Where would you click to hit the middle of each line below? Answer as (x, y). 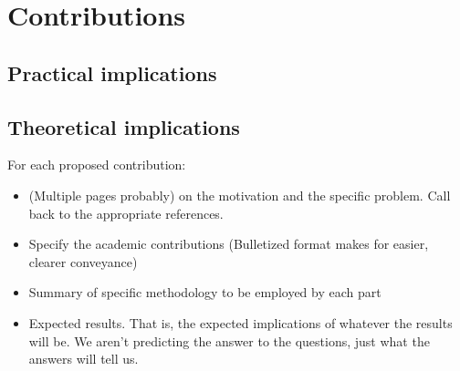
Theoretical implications (124, 126)
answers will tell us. (84, 359)
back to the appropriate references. (126, 213)
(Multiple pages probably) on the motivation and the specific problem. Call (240, 195)
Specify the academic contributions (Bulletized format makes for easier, (229, 244)
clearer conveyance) (83, 261)
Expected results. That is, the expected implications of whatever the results (240, 322)
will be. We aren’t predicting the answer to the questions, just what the (229, 340)
